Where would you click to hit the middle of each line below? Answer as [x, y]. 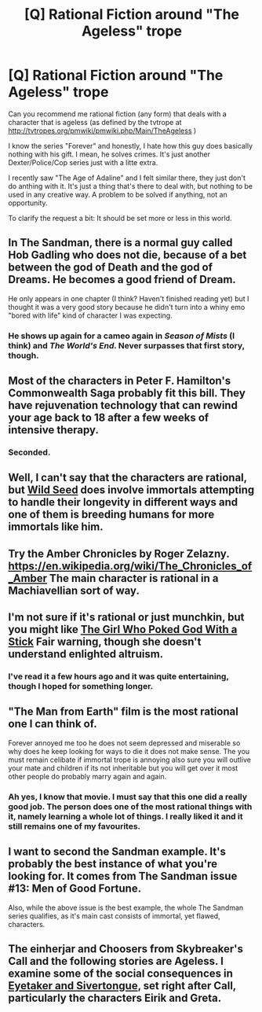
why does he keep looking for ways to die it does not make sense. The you [129, 751]
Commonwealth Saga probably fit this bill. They [127, 394]
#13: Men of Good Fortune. [75, 889]
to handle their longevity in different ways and [123, 502]
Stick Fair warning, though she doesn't [105, 642]
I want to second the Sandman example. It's [117, 852]
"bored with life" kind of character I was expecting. [90, 315]
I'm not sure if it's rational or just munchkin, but [126, 618]
